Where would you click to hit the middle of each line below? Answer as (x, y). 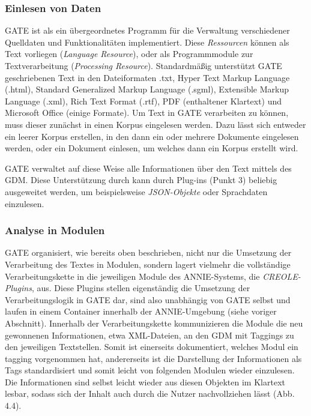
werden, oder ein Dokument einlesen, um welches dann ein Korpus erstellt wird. (152, 148)
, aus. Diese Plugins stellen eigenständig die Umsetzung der (141, 288)
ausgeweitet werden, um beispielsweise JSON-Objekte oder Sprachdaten (136, 191)
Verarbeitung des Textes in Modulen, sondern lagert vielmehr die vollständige (148, 264)
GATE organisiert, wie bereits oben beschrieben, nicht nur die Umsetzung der (148, 252)
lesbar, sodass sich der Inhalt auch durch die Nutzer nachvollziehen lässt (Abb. (150, 393)
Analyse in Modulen (55, 230)
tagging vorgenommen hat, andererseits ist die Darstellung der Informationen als (153, 358)
